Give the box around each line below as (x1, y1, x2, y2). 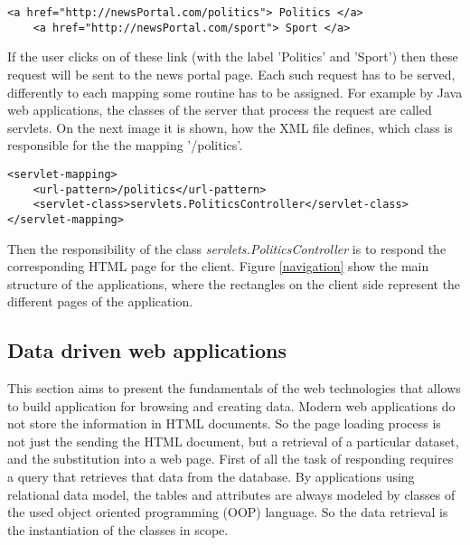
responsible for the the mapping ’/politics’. (7, 136, 243, 155)
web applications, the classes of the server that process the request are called (7, 100, 432, 119)
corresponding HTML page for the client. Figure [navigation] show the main (7, 257, 429, 276)
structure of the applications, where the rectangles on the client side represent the (7, 274, 461, 293)
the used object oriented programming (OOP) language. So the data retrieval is (7, 503, 448, 522)
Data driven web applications (7, 336, 287, 364)
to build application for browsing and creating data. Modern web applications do (7, 396, 456, 415)
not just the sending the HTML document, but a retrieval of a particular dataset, (7, 431, 459, 450)
